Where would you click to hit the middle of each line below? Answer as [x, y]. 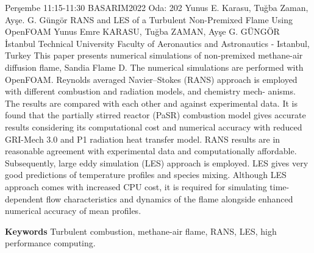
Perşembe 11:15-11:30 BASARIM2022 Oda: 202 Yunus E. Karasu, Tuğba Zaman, [157, 7]
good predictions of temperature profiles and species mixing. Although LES [146, 175]
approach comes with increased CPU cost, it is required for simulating [136, 186]
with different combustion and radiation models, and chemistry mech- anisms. [150, 91]
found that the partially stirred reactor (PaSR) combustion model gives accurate [155, 115]
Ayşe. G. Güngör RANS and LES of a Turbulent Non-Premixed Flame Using [149, 19]
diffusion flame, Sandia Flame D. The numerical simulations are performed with [154, 67]
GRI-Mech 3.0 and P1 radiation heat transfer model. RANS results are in [143, 139]
